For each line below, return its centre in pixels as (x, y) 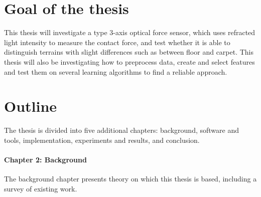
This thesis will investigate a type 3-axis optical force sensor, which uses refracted (130, 32)
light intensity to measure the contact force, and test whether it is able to (117, 42)
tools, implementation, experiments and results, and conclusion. (102, 140)
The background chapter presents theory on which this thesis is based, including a (130, 179)
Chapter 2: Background (45, 159)
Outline (31, 106)
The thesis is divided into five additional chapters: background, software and (121, 130)
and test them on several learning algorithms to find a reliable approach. (116, 71)
